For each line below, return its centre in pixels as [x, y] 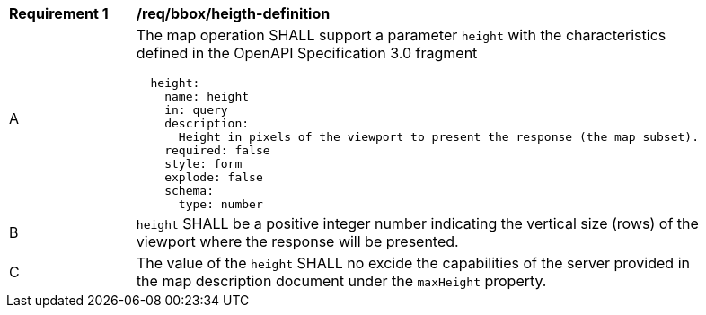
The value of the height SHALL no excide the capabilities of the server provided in [413, 263]
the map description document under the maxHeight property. [341, 281]
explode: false [214, 177]
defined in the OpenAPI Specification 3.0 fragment [307, 53]
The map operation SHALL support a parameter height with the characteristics [401, 35]
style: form [203, 164]
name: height [207, 96]
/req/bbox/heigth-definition [233, 13]
